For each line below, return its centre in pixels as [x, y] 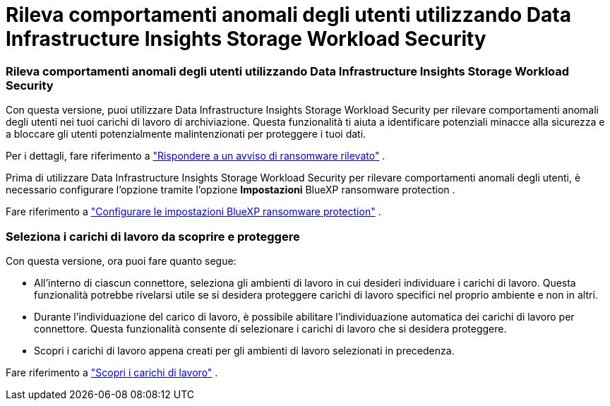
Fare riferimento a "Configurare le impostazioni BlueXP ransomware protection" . [193, 212]
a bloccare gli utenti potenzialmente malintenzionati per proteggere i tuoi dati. [186, 134]
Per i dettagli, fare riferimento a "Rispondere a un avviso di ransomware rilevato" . [196, 156]
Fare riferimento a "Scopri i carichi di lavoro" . [112, 372]
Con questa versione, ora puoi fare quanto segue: [121, 261]
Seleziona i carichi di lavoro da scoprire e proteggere [153, 236]
